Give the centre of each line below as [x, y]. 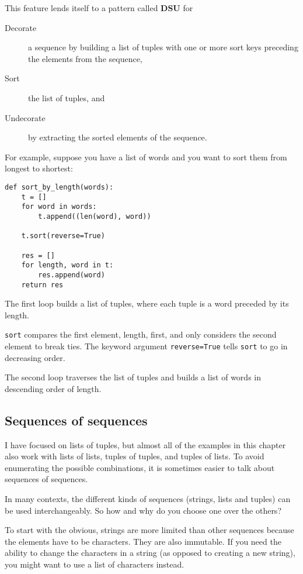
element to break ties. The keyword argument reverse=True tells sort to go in [146, 346]
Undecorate [25, 117]
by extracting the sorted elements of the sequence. [118, 137]
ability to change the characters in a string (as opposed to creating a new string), [150, 553]
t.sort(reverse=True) [63, 236]
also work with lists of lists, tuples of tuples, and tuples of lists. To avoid [135, 456]
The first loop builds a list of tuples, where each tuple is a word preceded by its [147, 303]
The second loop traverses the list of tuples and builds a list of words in [133, 377]
